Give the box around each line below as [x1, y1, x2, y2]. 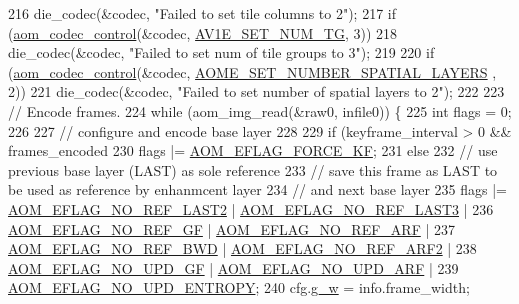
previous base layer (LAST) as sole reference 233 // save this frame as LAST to [8, 159, 498, 180]
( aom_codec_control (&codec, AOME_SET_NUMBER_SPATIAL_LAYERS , [8, 61, 497, 82]
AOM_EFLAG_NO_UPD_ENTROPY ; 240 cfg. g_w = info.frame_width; [8, 277, 470, 298]
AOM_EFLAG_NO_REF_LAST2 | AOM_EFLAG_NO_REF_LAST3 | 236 [8, 198, 494, 219]
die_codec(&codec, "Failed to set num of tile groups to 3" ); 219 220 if [8, 42, 435, 63]
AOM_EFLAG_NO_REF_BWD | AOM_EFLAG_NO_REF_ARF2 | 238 [8, 238, 477, 259]
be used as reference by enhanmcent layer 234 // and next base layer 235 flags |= [8, 179, 507, 200]
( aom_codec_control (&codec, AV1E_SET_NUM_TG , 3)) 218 [8, 22, 398, 43]
